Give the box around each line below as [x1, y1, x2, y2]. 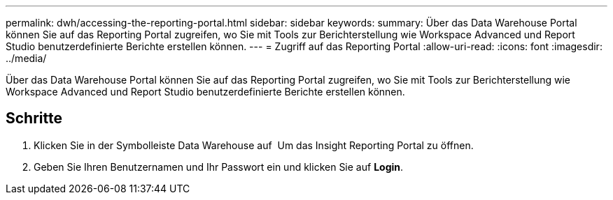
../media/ [6, 52, 47, 64]
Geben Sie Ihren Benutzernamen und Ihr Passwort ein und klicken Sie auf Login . [34, 160, 404, 173]
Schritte [6, 109, 62, 128]
